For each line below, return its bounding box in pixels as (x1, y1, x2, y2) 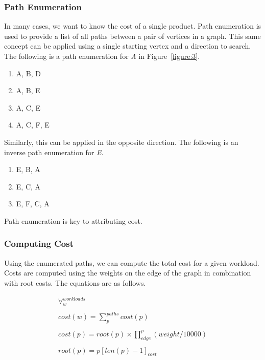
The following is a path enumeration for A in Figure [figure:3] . (4, 51, 200, 61)
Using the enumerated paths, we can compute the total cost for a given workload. (4, 257, 259, 268)
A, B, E (16, 85, 40, 96)
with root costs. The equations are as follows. (4, 277, 146, 288)
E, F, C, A (16, 198, 50, 209)
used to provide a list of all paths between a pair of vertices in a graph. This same (4, 30, 261, 41)
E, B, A (16, 164, 40, 175)
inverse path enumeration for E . (4, 146, 104, 157)
